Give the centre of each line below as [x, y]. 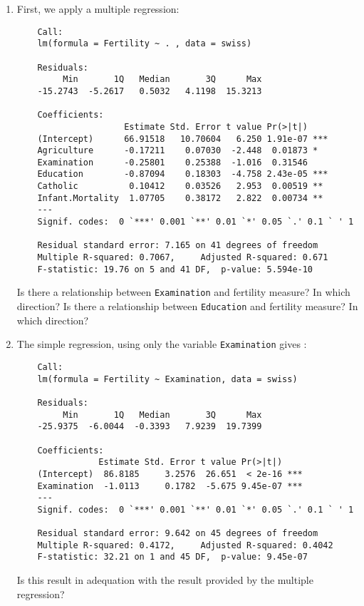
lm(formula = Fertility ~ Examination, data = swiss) [167, 379]
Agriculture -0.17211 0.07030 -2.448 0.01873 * [178, 151]
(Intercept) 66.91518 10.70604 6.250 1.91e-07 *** [183, 139]
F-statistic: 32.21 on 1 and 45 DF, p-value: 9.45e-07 [172, 557]
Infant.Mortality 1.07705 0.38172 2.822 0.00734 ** [180, 198]
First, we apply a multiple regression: [98, 9]
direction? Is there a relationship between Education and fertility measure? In [187, 306]
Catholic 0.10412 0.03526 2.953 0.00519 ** [180, 186]
